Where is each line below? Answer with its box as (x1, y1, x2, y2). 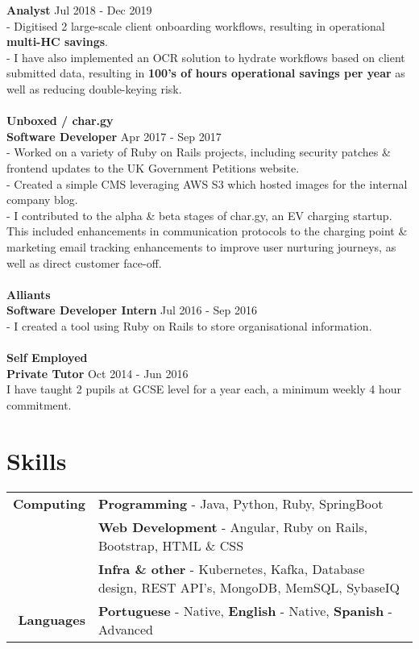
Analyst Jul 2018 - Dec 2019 (6, 2, 152, 18)
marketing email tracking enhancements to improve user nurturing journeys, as (6, 238, 396, 255)
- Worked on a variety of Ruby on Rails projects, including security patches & (6, 144, 391, 160)
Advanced (97, 619, 153, 639)
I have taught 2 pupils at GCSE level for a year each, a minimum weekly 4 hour (6, 381, 402, 397)
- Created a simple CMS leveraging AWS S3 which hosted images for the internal (6, 175, 408, 192)
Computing (13, 493, 85, 513)
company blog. (6, 191, 78, 208)
